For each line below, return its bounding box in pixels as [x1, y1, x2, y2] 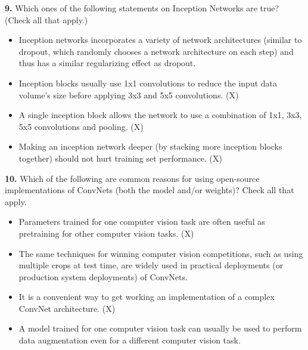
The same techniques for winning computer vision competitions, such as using [18, 247, 303, 259]
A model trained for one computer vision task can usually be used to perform [18, 322, 302, 334]
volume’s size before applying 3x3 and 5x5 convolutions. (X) [18, 88, 239, 101]
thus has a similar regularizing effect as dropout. [18, 57, 196, 69]
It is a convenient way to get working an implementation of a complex [18, 290, 275, 303]
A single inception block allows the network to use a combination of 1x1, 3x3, [18, 109, 302, 121]
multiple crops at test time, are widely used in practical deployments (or [18, 259, 284, 271]
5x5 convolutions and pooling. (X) [18, 120, 144, 132]
